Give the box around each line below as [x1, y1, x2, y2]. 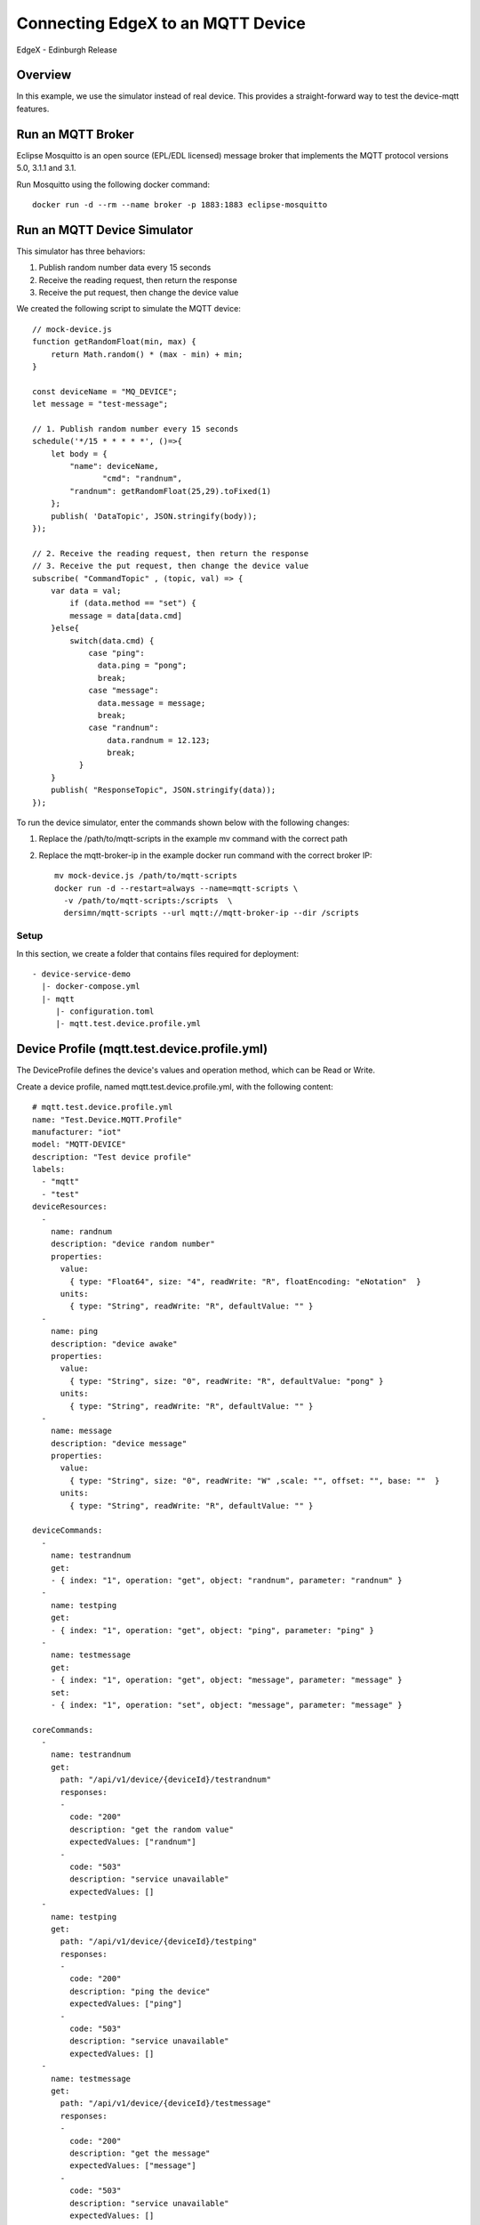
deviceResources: [32, 1201, 108, 1212]
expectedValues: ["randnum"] [69, 1837, 197, 1847]
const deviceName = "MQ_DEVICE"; [32, 386, 178, 396]
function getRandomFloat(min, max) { [32, 336, 197, 347]
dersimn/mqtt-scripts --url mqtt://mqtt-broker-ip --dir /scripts [63, 908, 359, 918]
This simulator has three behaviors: [16, 246, 146, 256]
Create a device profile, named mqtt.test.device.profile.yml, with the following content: [16, 1081, 333, 1092]
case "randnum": [88, 723, 159, 733]
